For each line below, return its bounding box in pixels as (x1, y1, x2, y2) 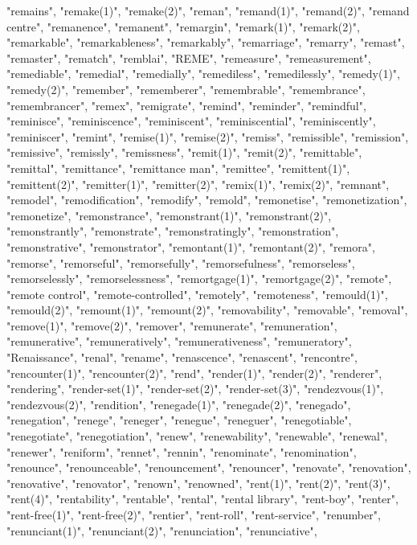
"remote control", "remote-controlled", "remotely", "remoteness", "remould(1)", (6, 285, 388, 302)
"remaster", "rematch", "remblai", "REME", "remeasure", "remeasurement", (6, 49, 371, 66)
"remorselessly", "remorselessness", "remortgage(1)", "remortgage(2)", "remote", (6, 270, 392, 287)
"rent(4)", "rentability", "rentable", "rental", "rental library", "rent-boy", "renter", (6, 490, 399, 507)
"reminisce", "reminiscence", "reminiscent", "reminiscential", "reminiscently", (6, 113, 376, 129)
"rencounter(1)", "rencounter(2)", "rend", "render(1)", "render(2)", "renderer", (6, 364, 382, 381)
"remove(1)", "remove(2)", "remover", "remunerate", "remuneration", (6, 317, 337, 334)
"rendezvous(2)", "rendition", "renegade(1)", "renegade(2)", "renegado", (6, 395, 351, 412)
